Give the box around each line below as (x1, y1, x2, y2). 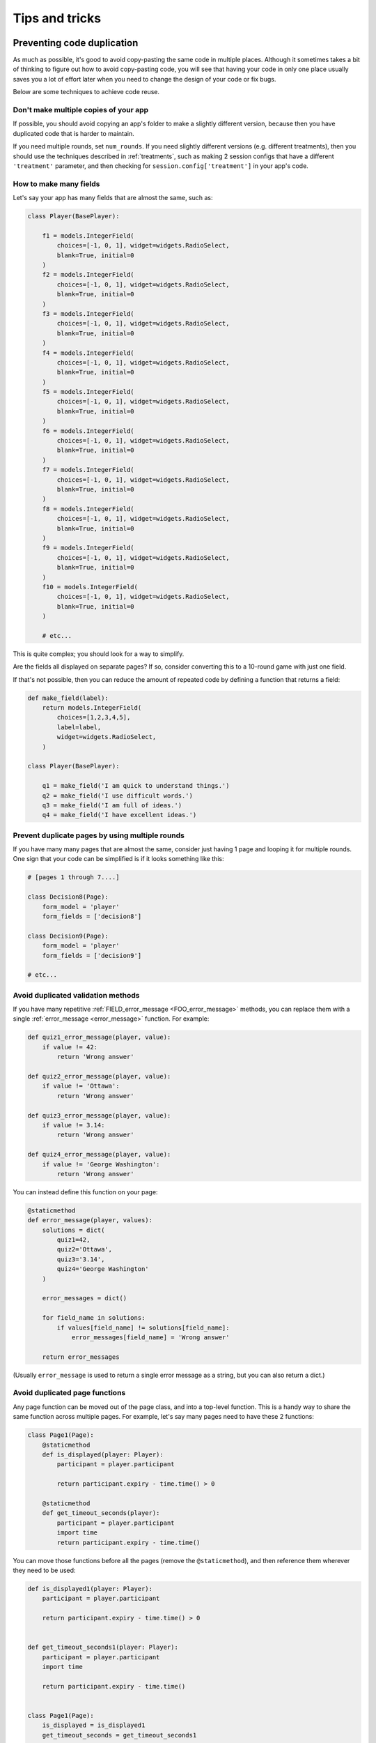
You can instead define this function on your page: (13, 1187, 158, 1196)
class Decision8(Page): (27, 893, 109, 901)
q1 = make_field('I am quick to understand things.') (42, 782, 230, 790)
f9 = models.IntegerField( (42, 544, 135, 552)
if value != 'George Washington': (42, 1160, 160, 1168)
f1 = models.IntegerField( (42, 231, 135, 240)
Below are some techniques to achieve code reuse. (13, 88, 160, 96)
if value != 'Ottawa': (42, 1082, 120, 1090)
